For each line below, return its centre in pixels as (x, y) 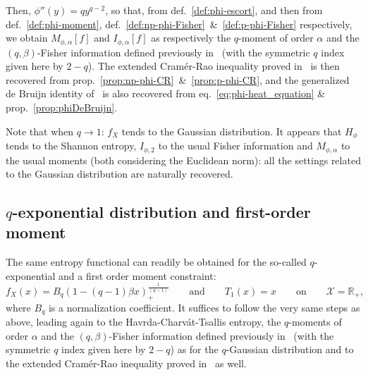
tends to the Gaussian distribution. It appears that (232, 131)
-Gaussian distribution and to (290, 349)
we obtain (27, 38)
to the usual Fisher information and (235, 146)
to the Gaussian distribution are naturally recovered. (119, 174)
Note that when (40, 131)
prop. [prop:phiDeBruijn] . (62, 107)
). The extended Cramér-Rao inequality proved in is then (214, 66)
